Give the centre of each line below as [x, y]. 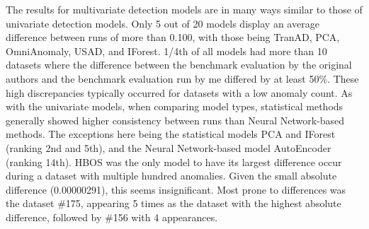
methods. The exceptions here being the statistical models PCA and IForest [171, 134]
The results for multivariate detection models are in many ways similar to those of [184, 9]
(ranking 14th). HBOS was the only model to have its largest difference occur [174, 162]
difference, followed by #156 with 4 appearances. [112, 217]
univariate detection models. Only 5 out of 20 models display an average [163, 23]
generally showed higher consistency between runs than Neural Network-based [175, 120]
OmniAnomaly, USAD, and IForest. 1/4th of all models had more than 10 [166, 51]
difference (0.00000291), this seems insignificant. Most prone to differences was [176, 189]
